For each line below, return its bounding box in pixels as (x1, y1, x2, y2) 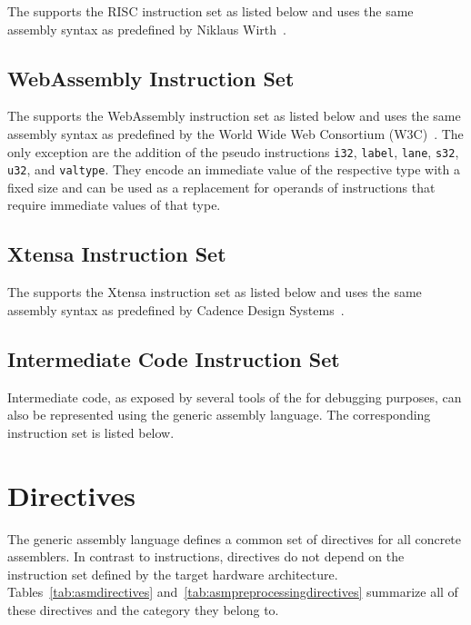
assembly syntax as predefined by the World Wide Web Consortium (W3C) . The (7, 124, 464, 143)
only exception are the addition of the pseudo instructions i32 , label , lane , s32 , (7, 142, 459, 161)
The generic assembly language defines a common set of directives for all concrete (7, 529, 462, 548)
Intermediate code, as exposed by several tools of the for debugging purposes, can (7, 387, 462, 406)
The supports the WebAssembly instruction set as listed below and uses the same (7, 106, 461, 125)
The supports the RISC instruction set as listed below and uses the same (7, 2, 414, 20)
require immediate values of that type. (7, 195, 221, 214)
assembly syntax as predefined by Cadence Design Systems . (7, 300, 345, 319)
